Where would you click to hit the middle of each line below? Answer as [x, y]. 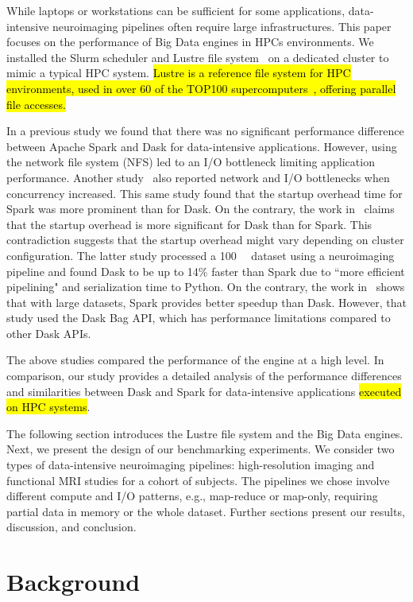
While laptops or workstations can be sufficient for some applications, [176, 10]
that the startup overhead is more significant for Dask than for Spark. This [189, 224]
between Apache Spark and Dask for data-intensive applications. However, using [202, 146]
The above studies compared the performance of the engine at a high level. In [195, 360]
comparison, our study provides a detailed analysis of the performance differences [204, 376]
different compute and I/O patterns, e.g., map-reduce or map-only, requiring [192, 496]
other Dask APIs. [49, 333]
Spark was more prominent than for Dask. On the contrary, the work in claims [201, 209]
